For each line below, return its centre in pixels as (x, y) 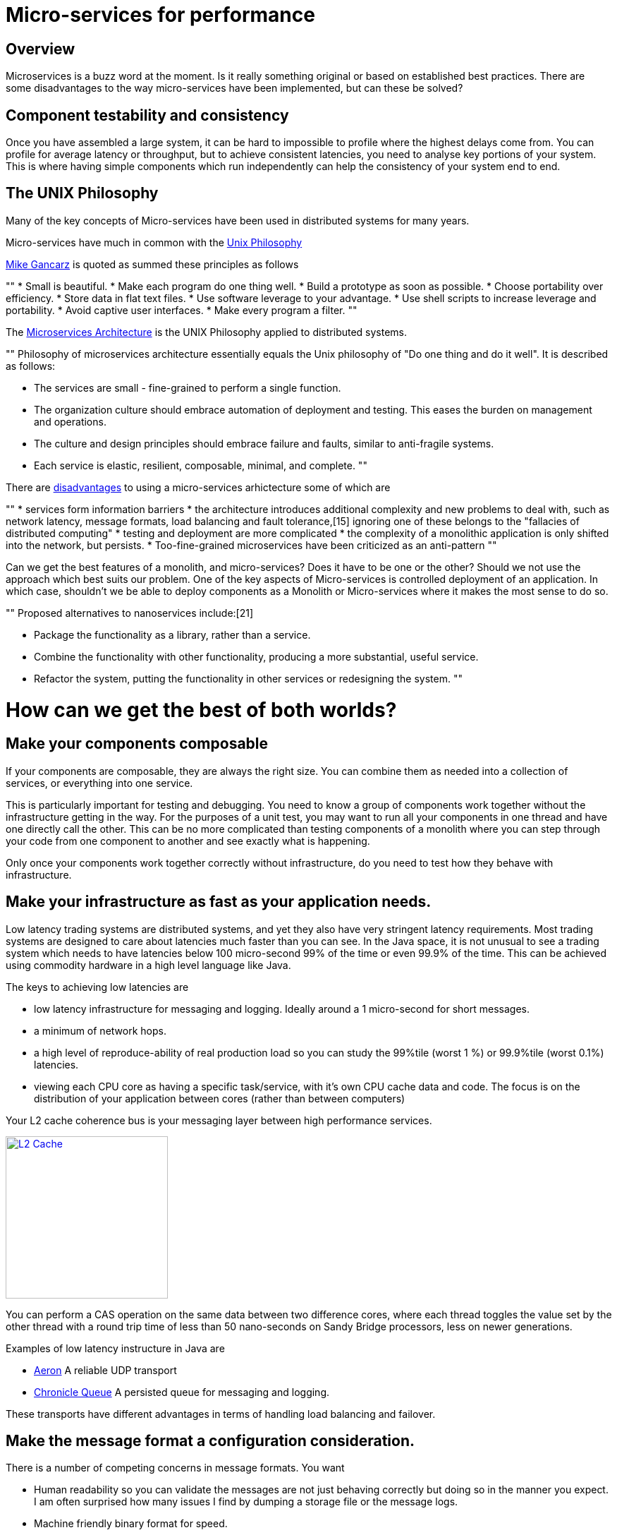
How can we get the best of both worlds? (201, 710)
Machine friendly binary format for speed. (131, 1524)
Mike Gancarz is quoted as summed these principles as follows (152, 264)
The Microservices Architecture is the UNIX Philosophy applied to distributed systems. (207, 332)
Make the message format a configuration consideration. (210, 1441)
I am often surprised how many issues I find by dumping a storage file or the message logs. (246, 1502)
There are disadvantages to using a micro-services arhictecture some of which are (198, 487)
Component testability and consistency (147, 115)
